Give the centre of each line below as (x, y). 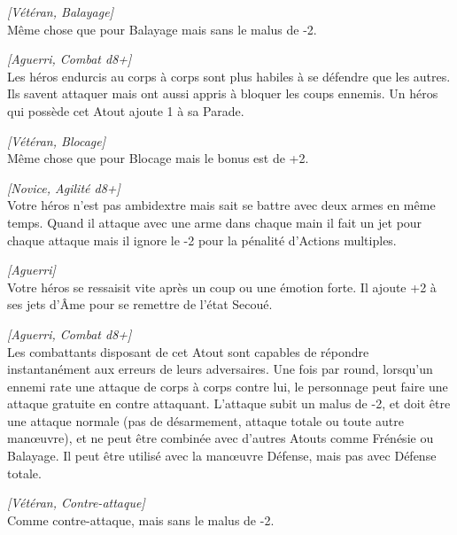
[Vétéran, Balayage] (60, 12)
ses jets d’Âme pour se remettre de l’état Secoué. (140, 304)
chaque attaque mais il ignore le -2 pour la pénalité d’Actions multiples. (202, 240)
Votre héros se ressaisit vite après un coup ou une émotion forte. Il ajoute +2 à (222, 287)
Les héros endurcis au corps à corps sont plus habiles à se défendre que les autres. (229, 76)
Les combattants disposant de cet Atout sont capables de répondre (188, 351)
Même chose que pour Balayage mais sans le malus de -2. (162, 29)
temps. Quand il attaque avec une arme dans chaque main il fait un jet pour (215, 222)
